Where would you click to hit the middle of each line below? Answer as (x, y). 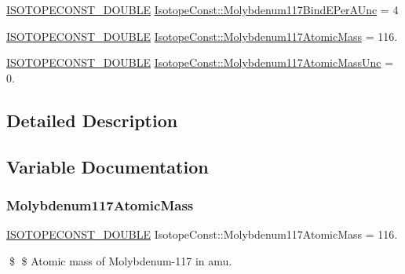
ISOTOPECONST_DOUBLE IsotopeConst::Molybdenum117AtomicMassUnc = (200, 62)
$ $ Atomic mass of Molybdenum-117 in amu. (120, 260)
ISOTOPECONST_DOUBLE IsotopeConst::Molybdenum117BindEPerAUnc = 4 (202, 9)
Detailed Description (92, 120)
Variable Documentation (108, 166)
